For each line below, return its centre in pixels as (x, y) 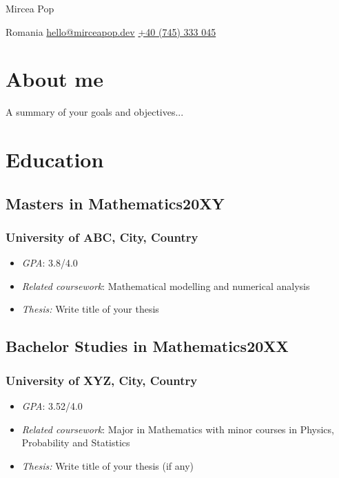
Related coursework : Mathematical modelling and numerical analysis (166, 285)
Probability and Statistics (76, 443)
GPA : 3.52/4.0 (52, 406)
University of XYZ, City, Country (102, 380)
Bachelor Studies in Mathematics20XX (147, 346)
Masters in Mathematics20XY (115, 203)
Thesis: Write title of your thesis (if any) (108, 465)
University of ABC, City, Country (102, 237)
